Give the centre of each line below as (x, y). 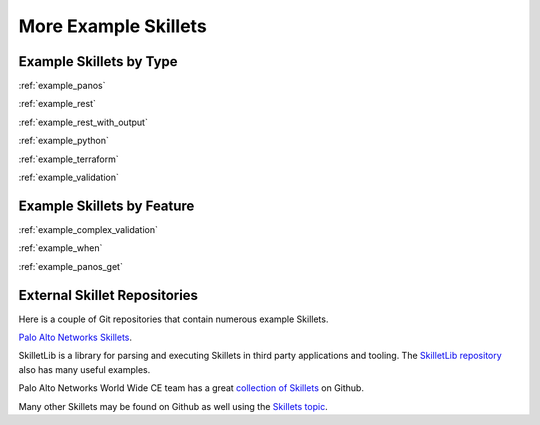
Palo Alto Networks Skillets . (75, 337)
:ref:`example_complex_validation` (88, 229)
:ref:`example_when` (60, 248)
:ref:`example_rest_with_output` (83, 122)
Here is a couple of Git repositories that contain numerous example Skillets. (173, 319)
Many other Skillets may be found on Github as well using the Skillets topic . (173, 406)
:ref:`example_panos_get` (71, 266)
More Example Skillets (112, 26)
